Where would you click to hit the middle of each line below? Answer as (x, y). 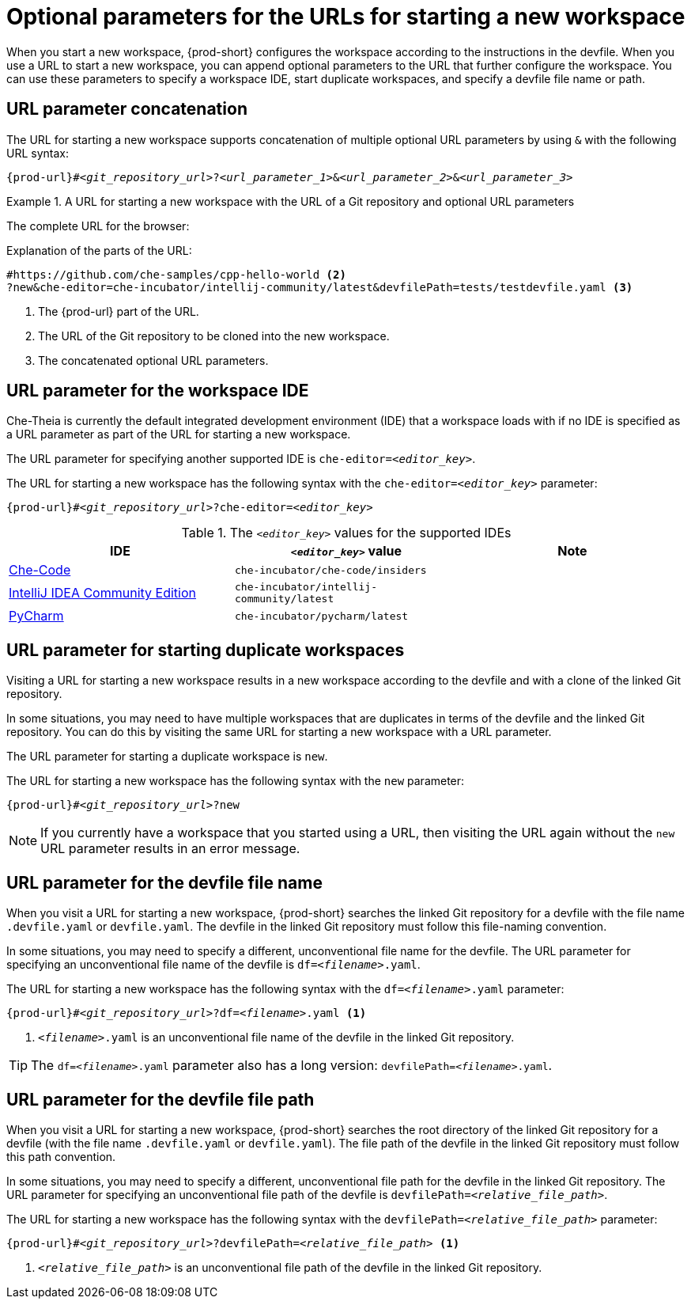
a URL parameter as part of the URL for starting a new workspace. (179, 434)
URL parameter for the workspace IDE (158, 391)
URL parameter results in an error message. (170, 849)
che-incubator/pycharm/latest (321, 616)
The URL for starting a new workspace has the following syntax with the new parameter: (236, 781)
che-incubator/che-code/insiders (330, 570)
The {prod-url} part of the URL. (119, 311)
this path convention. (61, 1156)
